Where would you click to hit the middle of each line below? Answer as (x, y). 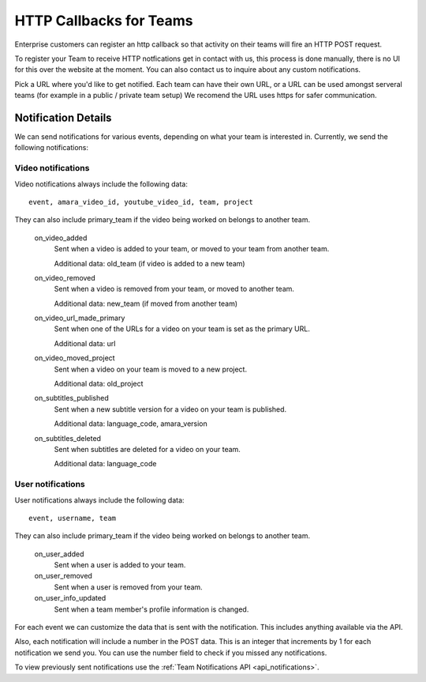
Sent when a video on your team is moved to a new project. (151, 369)
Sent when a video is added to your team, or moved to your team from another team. (192, 249)
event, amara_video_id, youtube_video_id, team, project (141, 202)
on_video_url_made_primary (80, 318)
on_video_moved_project (75, 358)
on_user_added (59, 554)
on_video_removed (65, 277)
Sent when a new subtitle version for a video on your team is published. (170, 409)
